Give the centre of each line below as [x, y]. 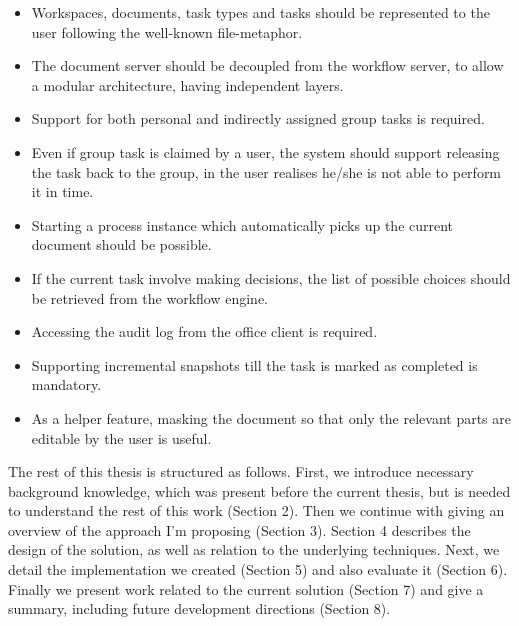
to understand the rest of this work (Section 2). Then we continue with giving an [256, 510]
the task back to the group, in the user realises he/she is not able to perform [266, 171]
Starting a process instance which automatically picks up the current [242, 224]
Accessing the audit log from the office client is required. [204, 331]
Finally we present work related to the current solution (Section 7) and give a [246, 588]
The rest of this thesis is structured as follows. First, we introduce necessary [241, 471]
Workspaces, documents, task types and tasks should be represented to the [260, 12]
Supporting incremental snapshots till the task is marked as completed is [254, 364]
